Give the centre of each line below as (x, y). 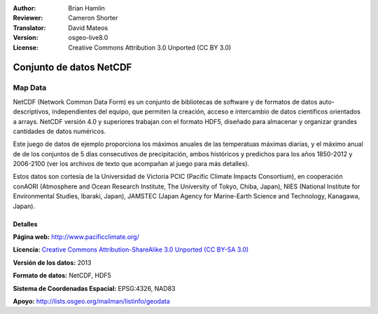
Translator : (29, 27)
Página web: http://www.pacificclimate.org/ (76, 237)
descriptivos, (31, 111)
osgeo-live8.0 (88, 38)
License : (26, 47)
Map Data (30, 88)
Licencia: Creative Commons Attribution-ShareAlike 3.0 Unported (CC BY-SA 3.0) (131, 250)
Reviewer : (28, 18)
